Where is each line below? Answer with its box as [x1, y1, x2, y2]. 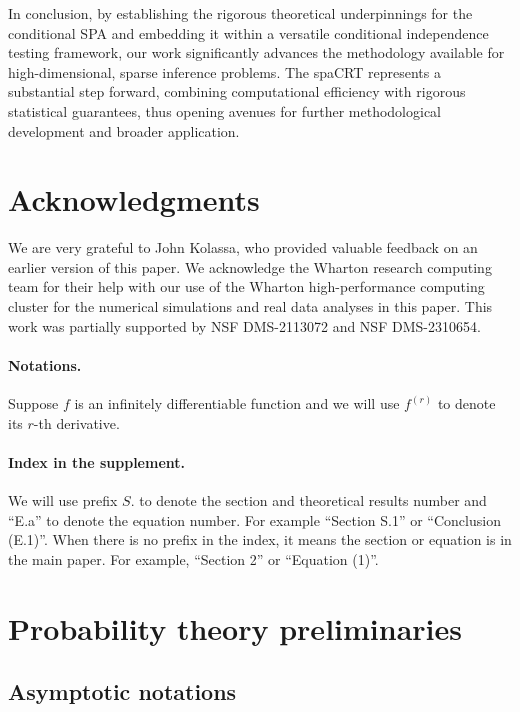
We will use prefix [8, 490, 118, 511]
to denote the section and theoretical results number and [139, 490, 487, 511]
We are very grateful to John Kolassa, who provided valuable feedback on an [8, 237, 478, 258]
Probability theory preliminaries [8, 607, 462, 648]
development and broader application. [8, 120, 240, 141]
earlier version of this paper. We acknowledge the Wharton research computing [8, 256, 492, 277]
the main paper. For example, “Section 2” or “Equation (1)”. [8, 548, 379, 569]
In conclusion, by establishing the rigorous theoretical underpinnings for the [8, 3, 473, 23]
